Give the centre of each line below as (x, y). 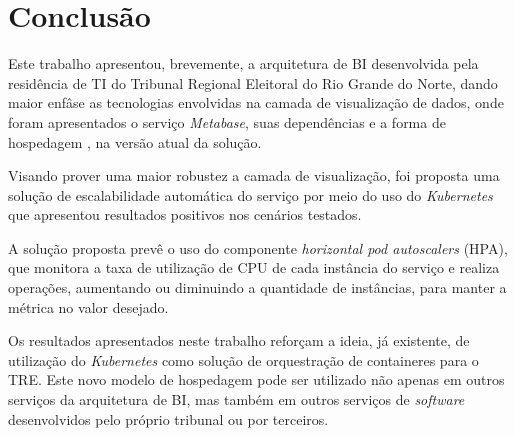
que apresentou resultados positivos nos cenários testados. (185, 214)
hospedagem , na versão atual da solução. (135, 141)
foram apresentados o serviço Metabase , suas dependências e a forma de (227, 121)
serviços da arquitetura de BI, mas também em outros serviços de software (236, 399)
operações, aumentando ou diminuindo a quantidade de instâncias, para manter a (257, 287)
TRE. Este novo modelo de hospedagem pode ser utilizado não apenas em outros (256, 379)
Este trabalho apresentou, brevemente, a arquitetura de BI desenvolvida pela (243, 63)
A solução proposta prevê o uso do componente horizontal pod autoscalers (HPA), (258, 247)
